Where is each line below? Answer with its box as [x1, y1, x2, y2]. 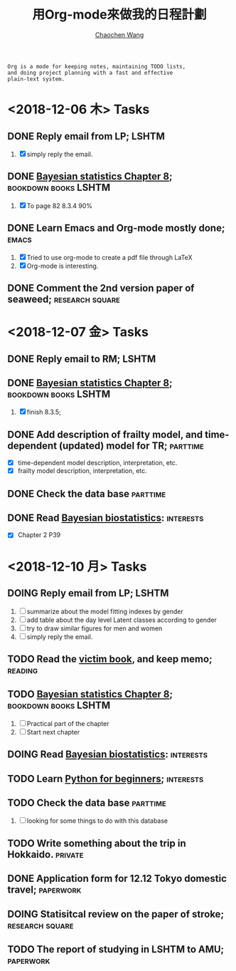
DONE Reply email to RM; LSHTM [7, 353, 156, 365]
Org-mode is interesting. [26, 261, 99, 270]
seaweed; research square [7, 293, 121, 305]
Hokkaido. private [7, 848, 84, 861]
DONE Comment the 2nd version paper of [7, 282, 195, 294]
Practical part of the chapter [26, 719, 109, 727]
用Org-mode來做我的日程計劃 [31, 6, 208, 23]
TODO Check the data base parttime [7, 796, 166, 809]
